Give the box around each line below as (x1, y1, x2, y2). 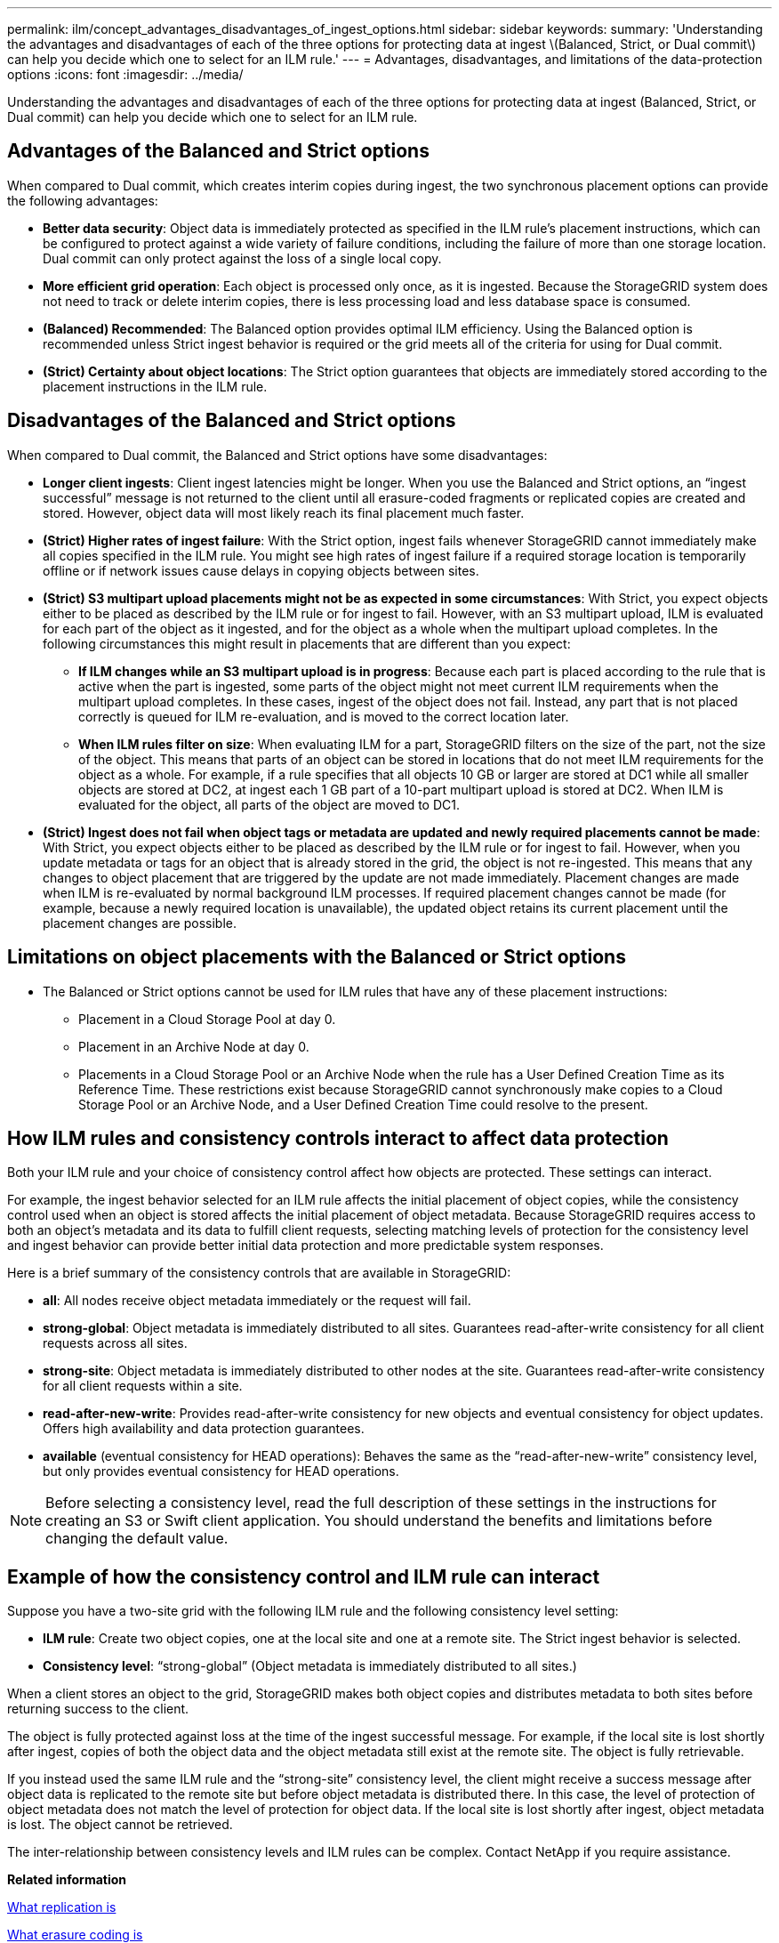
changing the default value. (45, 1529, 229, 1548)
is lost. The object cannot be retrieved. (7, 1817, 233, 1833)
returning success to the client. (7, 1701, 189, 1717)
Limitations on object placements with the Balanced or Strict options (7, 946, 626, 969)
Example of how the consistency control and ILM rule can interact (7, 1565, 600, 1588)
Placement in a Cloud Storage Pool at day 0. (78, 1011, 336, 1027)
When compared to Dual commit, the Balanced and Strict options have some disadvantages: (7, 447, 548, 463)
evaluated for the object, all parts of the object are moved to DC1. (78, 796, 460, 812)
